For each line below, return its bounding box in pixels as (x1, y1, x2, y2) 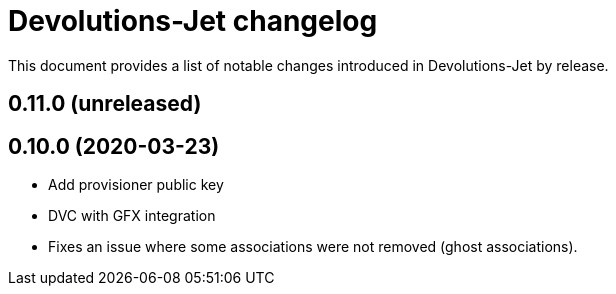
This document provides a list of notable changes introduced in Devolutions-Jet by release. (8, 56, 609, 74)
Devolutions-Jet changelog (8, 4, 378, 38)
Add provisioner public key (48, 176, 224, 194)
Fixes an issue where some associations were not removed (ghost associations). (48, 238, 578, 256)
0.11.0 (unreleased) (8, 91, 202, 117)
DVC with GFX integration (48, 207, 216, 225)
